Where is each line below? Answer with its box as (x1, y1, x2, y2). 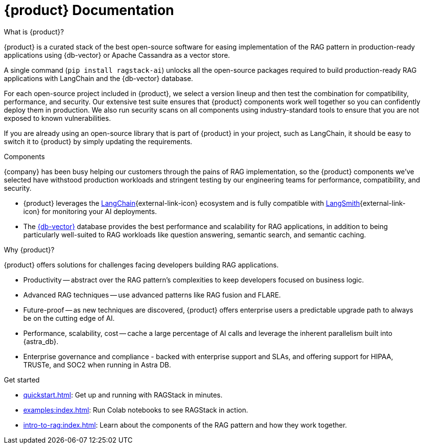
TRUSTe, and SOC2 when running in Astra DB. (23, 360, 171, 369)
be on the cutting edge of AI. (23, 314, 115, 322)
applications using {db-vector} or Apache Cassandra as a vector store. (4, 50, 230, 59)
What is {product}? (4, 27, 64, 36)
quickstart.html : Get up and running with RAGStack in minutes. (23, 390, 223, 399)
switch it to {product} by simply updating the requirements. (4, 137, 193, 146)
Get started (4, 375, 40, 384)
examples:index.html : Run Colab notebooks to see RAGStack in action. (23, 405, 248, 414)
